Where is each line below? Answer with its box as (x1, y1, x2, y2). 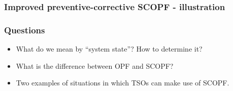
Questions (4, 23, 45, 36)
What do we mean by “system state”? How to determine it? (16, 43, 203, 54)
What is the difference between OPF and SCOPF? (16, 60, 174, 71)
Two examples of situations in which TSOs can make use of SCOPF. (16, 77, 229, 88)
